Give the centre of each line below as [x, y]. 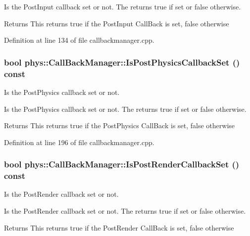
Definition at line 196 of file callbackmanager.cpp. [79, 142]
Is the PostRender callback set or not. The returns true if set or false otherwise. [125, 211]
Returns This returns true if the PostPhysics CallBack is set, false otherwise [120, 125]
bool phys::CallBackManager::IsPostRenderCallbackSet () [122, 164]
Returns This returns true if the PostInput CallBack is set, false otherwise [117, 23]
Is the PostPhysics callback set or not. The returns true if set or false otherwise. [125, 109]
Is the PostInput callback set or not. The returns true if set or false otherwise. [123, 6]
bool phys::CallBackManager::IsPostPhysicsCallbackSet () [122, 62]
